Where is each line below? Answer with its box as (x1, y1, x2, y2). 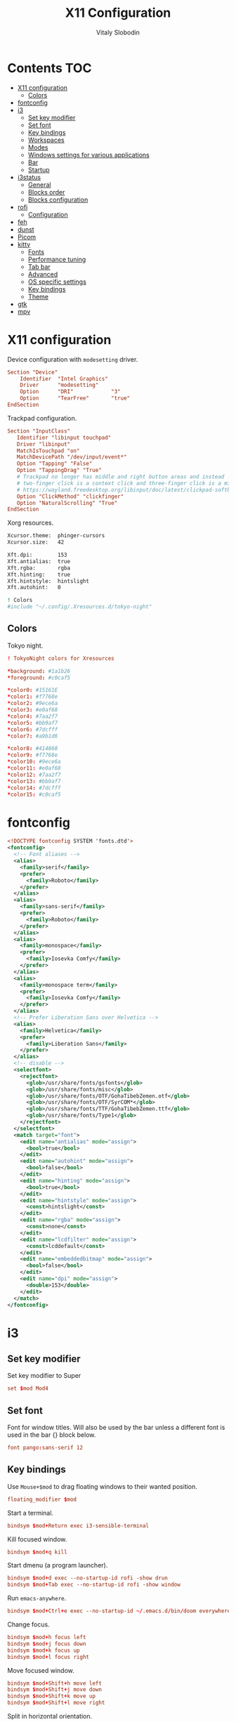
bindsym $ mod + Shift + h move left (7, 1680, 102, 1687)
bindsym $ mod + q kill (7, 1549, 68, 1556)
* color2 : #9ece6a (7, 700, 58, 707)
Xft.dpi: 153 (7, 551, 68, 558)
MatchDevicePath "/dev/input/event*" (16, 454, 128, 461)
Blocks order (27, 188, 65, 196)
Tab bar (27, 262, 51, 271)
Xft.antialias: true (7, 558, 71, 565)
